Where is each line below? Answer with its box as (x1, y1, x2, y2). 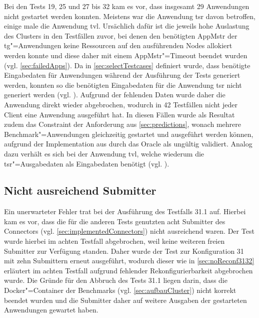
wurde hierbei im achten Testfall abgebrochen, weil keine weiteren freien (4, 236, 225, 246)
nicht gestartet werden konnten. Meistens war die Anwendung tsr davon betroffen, (4, 11, 255, 21)
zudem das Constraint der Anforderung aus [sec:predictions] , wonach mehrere (4, 119, 241, 129)
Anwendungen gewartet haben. (4, 304, 98, 315)
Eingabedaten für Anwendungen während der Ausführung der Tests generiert (4, 70, 240, 80)
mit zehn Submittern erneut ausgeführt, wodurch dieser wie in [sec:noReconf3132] (4, 255, 254, 266)
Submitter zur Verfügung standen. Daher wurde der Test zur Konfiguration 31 (4, 245, 244, 256)
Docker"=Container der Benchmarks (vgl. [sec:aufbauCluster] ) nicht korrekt (4, 285, 236, 295)
